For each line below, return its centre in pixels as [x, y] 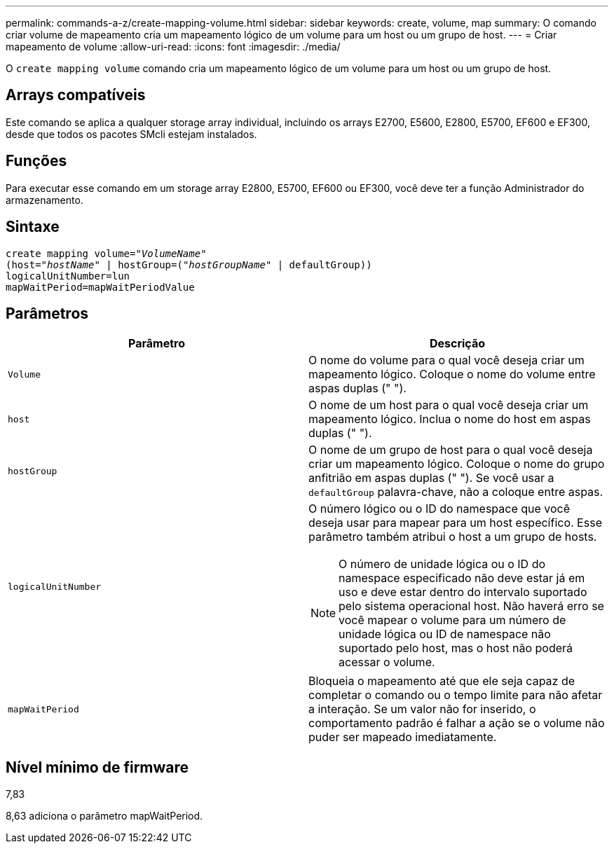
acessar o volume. [387, 662]
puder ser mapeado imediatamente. [403, 737]
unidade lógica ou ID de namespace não [445, 634]
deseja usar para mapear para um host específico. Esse [455, 523]
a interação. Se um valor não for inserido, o [422, 709]
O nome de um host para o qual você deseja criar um [449, 405]
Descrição [457, 344]
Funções [36, 161]
